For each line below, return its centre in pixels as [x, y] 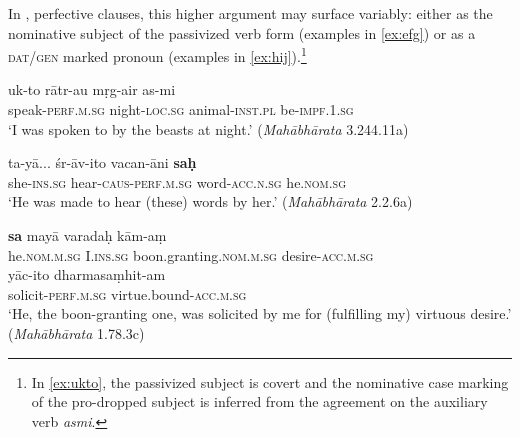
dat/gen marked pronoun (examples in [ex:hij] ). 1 [157, 54]
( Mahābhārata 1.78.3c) [76, 332]
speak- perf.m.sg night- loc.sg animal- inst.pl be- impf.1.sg [181, 109]
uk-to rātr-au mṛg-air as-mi [92, 89]
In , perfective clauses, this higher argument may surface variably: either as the [250, 13]
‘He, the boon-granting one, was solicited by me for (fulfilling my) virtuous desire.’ [260, 313]
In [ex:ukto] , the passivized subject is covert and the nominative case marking [270, 381]
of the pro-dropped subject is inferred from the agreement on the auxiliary [259, 401]
